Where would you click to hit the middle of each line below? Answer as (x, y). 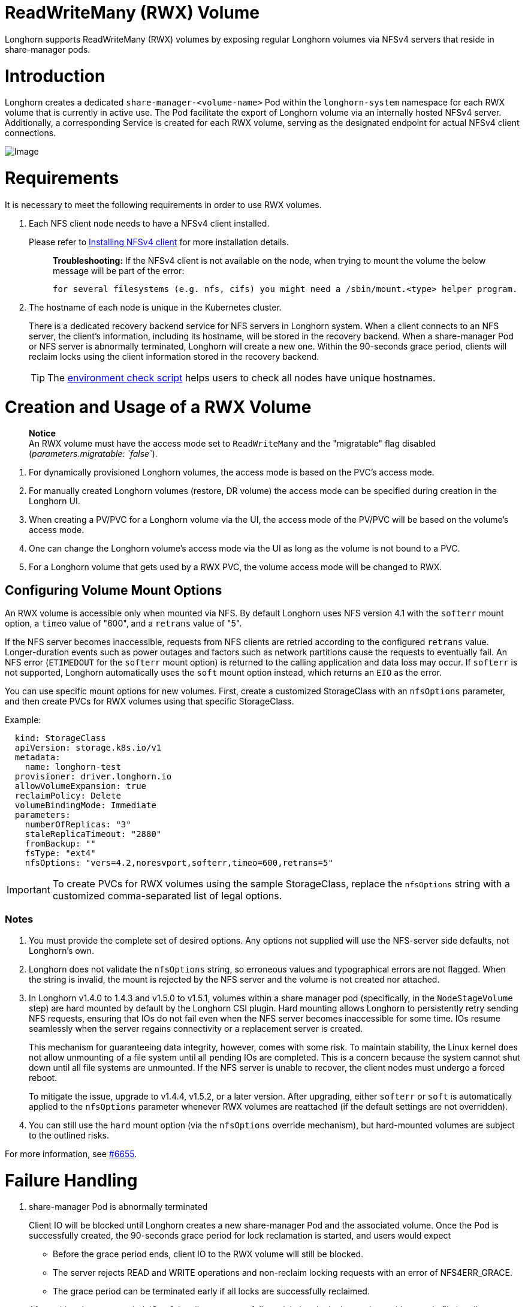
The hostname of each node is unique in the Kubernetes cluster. (155, 307)
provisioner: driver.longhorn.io (93, 777)
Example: (23, 720)
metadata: (37, 758)
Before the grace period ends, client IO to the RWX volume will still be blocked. (208, 1254)
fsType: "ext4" (60, 853)
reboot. (43, 1077)
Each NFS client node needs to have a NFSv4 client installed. (149, 223)
